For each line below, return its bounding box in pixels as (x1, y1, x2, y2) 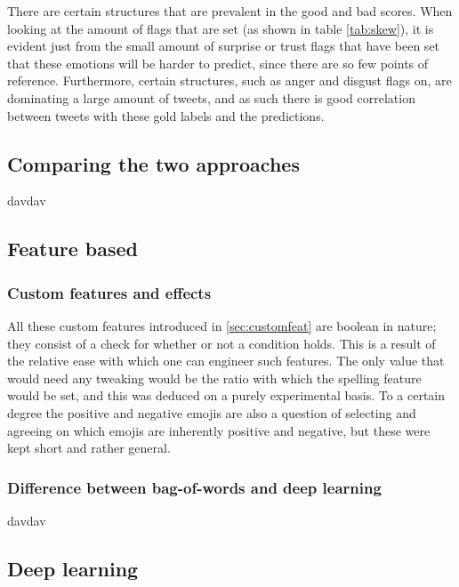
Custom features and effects (7, 281, 212, 303)
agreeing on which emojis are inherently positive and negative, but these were (7, 421, 431, 439)
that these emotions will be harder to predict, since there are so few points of (7, 53, 429, 72)
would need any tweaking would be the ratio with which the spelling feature (7, 368, 422, 387)
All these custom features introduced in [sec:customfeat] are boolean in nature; (7, 316, 437, 334)
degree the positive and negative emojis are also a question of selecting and (7, 403, 416, 422)
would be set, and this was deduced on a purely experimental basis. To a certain (7, 386, 446, 405)
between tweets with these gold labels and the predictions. (7, 106, 325, 125)
